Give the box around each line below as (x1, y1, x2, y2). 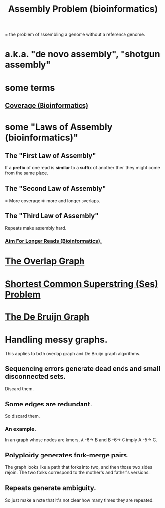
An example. (5, 425, 36, 432)
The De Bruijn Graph (5, 311, 90, 323)
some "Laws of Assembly (5, 121, 113, 133)
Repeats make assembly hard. (5, 225, 67, 231)
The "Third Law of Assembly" (5, 212, 99, 220)
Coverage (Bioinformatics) (5, 102, 89, 110)
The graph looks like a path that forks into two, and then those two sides (5, 464, 153, 470)
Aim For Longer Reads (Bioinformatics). (5, 237, 102, 244)
